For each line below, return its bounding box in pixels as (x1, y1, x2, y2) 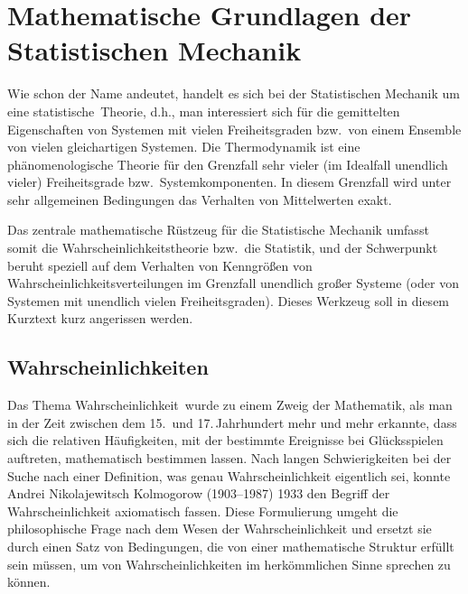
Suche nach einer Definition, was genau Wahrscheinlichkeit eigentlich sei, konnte (7, 466, 451, 485)
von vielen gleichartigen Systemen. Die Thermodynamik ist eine (7, 137, 360, 156)
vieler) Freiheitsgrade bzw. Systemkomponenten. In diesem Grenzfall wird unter (7, 172, 452, 191)
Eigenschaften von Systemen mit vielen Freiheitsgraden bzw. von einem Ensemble (7, 119, 462, 138)
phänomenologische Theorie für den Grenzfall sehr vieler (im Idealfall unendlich (7, 154, 448, 173)
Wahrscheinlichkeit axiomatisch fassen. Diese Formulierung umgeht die (7, 501, 398, 520)
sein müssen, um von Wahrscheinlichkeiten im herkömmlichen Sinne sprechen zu (7, 554, 451, 573)
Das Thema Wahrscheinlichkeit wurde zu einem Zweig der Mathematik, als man (7, 395, 453, 414)
